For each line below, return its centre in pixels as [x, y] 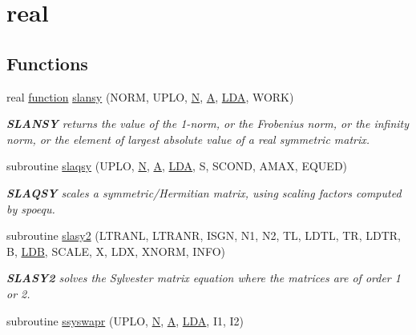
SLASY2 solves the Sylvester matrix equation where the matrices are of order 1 [204, 278]
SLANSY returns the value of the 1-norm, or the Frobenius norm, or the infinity [208, 124]
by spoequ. [31, 208]
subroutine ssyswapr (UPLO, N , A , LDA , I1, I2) [125, 320]
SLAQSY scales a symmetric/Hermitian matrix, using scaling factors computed [204, 192]
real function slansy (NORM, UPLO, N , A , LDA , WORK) [150, 96]
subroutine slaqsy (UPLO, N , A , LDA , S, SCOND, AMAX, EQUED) [177, 166]
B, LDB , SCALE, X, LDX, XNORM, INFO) [116, 251]
